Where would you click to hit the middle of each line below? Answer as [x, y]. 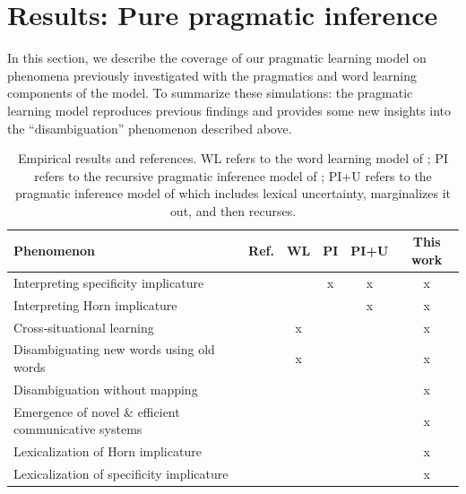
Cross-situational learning [84, 327]
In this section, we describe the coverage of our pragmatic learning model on [217, 58]
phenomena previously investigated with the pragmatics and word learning [212, 75]
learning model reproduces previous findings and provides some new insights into [229, 110]
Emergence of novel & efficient [97, 411]
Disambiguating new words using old [114, 349]
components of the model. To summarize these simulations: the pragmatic [210, 93]
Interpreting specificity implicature [109, 282]
